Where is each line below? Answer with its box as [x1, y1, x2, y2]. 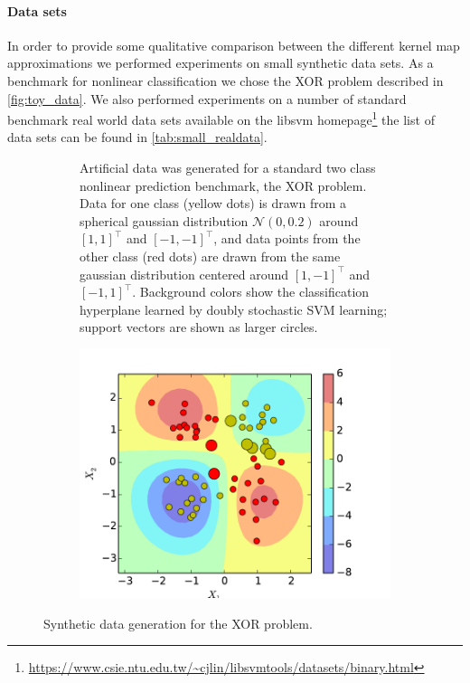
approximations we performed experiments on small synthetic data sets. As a [7, 53, 434, 72]
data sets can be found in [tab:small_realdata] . [7, 128, 268, 147]
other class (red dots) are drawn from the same [80, 246, 341, 265]
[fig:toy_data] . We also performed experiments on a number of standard [7, 89, 407, 108]
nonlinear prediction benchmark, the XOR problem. [80, 175, 367, 194]
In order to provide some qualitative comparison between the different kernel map [7, 35, 460, 54]
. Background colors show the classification [132, 282, 370, 301]
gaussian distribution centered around [80, 264, 288, 283]
